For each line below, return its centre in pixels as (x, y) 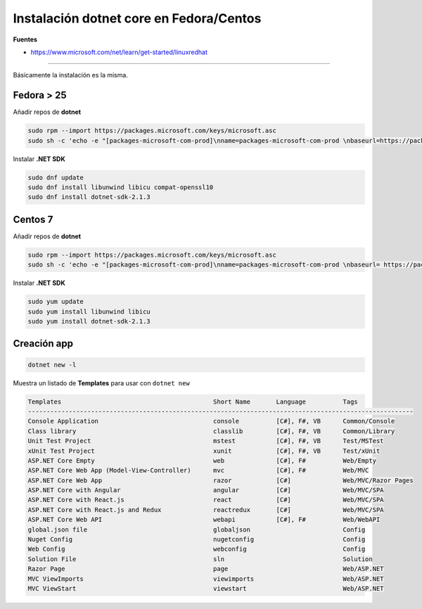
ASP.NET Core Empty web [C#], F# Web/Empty (202, 460)
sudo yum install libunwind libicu (89, 312)
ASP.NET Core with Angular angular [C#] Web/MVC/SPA (206, 490)
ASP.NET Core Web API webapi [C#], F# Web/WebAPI (204, 520)
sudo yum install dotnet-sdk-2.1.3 (89, 321)
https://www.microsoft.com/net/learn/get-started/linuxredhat (119, 52)
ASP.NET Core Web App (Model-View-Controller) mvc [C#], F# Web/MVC (198, 470)
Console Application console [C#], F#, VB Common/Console (211, 421)
